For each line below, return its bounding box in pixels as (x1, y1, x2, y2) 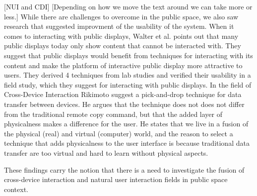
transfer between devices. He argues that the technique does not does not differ (4, 98, 245, 109)
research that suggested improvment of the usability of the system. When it (4, 21, 234, 31)
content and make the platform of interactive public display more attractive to (4, 60, 243, 70)
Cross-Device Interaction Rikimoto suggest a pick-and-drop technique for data (4, 89, 242, 99)
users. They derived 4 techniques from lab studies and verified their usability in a (4, 70, 251, 80)
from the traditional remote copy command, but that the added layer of (4, 108, 223, 119)
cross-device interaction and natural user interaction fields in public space (4, 174, 228, 185)
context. (4, 184, 28, 194)
